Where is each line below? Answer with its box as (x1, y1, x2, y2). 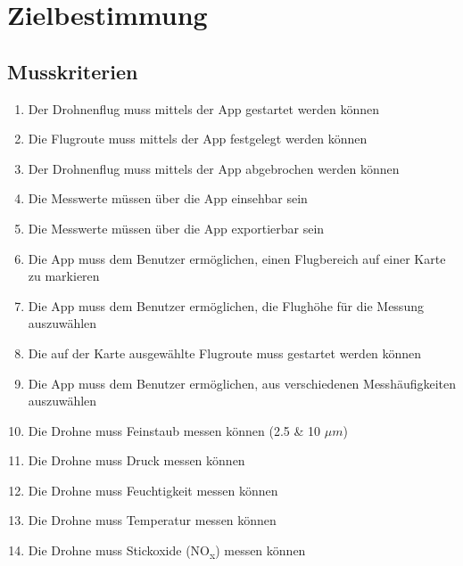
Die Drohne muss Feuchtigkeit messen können (28, 480, 278, 499)
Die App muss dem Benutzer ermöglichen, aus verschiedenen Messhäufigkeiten (28, 373, 457, 392)
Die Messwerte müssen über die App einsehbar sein (28, 189, 308, 208)
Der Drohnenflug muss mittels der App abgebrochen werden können (28, 159, 400, 177)
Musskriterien (7, 57, 138, 85)
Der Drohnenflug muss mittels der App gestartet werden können (28, 99, 380, 118)
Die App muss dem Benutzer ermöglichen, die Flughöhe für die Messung (28, 296, 424, 315)
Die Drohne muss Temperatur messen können (28, 511, 277, 529)
